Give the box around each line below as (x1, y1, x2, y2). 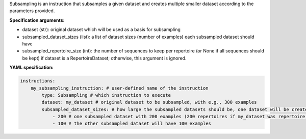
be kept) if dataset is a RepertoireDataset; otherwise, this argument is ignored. (22, 55, 187, 61)
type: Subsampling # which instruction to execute (41, 92, 171, 98)
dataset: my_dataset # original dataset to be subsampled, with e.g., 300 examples (41, 99, 257, 105)
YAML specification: (9, 64, 54, 71)
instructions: (20, 78, 56, 84)
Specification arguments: (9, 17, 65, 23)
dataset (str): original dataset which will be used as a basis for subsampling (22, 26, 181, 33)
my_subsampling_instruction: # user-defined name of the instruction (31, 85, 209, 91)
